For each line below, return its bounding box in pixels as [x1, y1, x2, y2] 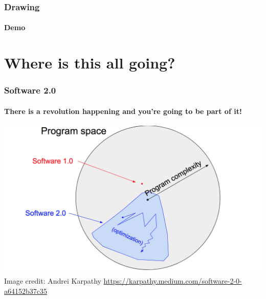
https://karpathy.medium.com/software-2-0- [103, 275, 242, 286]
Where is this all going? [4, 52, 175, 73]
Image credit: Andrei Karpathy [4, 275, 101, 286]
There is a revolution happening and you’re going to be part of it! [4, 105, 242, 116]
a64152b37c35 [4, 285, 47, 296]
